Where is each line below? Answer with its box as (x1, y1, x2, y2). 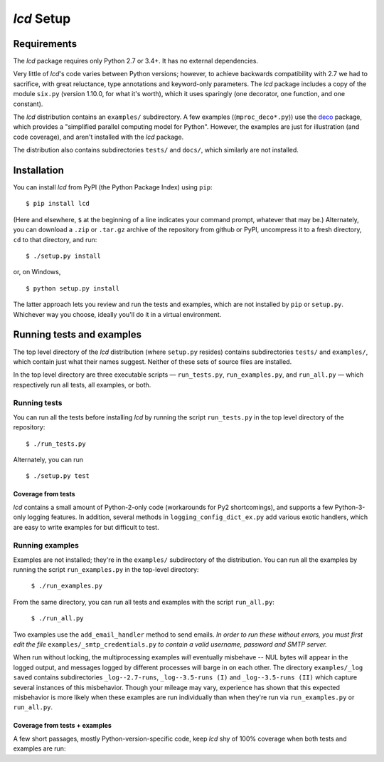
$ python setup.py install (26, 284, 120, 292)
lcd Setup (13, 11, 71, 26)
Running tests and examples (13, 328, 142, 341)
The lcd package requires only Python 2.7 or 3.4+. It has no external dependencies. (13, 57, 259, 66)
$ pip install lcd (26, 199, 90, 208)
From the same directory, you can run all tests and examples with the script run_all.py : (13, 597, 275, 606)
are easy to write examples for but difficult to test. (13, 523, 159, 531)
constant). (13, 100, 43, 108)
